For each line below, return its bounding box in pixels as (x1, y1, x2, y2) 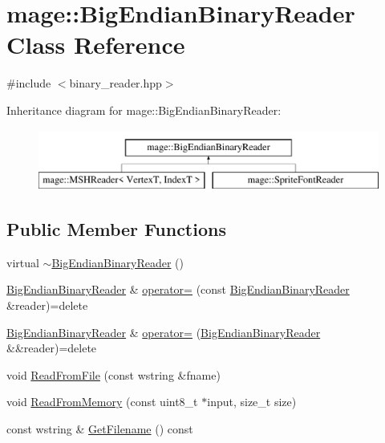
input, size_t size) (207, 393, 297, 410)
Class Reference (6, 28, 185, 61)
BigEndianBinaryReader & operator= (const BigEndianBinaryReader (6, 281, 350, 298)
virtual (6, 254, 39, 270)
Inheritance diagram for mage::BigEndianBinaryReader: (6, 101, 282, 118)
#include (6, 75, 51, 91)
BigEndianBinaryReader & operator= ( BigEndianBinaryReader (6, 323, 321, 340)
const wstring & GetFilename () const (6, 421, 193, 437)
